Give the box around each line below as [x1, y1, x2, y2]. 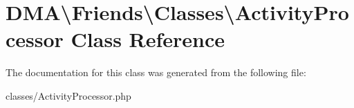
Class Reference [71, 25, 225, 53]
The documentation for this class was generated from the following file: [6, 65, 306, 80]
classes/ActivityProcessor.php [6, 88, 131, 102]
